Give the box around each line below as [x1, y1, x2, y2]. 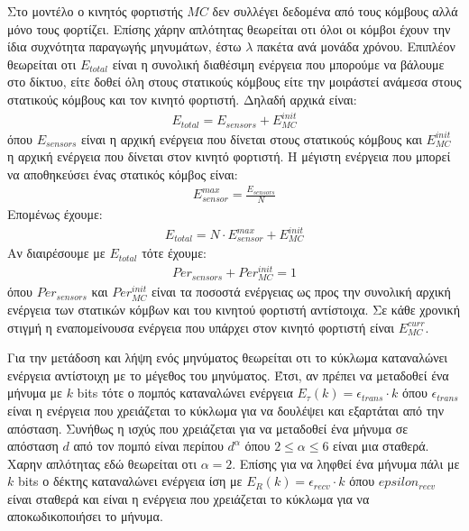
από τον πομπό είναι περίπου [73, 436, 224, 455]
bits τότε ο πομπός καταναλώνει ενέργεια [77, 383, 293, 402]
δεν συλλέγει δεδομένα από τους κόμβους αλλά [212, 2, 458, 20]
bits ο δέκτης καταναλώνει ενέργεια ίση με [17, 471, 243, 490]
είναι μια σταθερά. [333, 436, 429, 455]
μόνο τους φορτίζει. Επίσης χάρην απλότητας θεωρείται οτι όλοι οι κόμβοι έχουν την [7, 19, 451, 38]
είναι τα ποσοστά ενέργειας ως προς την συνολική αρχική [151, 282, 451, 301]
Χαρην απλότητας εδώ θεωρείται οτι [7, 453, 198, 472]
